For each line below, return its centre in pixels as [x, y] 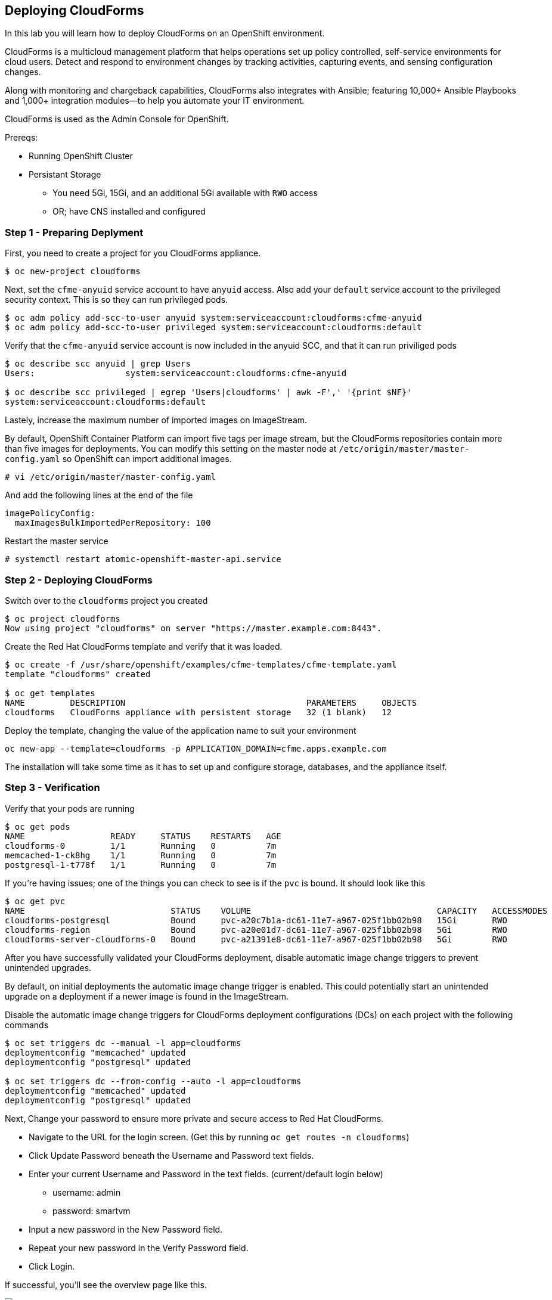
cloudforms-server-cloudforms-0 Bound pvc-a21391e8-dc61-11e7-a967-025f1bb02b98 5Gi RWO [256, 939]
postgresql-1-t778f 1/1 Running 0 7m [141, 865]
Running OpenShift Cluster [81, 156]
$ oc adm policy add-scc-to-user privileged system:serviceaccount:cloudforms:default [213, 328]
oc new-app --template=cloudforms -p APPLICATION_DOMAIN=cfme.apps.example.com [196, 748]
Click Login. [52, 1266]
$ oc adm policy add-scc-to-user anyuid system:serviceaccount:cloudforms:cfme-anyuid [213, 318]
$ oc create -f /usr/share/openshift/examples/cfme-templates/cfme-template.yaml [201, 664]
